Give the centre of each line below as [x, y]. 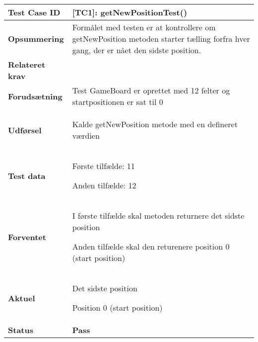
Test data [27, 175]
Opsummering [36, 39]
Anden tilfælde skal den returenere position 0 [151, 246]
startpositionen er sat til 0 [118, 102]
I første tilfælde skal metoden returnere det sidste [158, 215]
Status [21, 330]
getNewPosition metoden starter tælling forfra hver [161, 39]
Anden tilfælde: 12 [104, 185]
